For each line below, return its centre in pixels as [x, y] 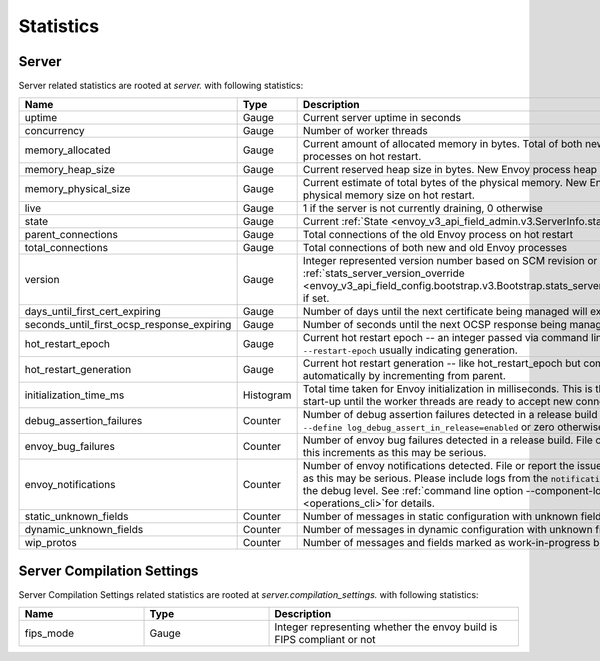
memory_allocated [67, 150]
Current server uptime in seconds [382, 118]
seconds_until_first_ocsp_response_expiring [128, 325]
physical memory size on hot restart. [388, 195]
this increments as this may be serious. [394, 453]
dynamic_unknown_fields [84, 530]
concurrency [54, 131]
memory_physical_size [77, 189]
